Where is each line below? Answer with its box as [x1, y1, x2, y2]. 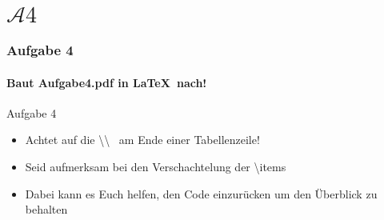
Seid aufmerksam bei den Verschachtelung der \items [25, 158, 286, 175]
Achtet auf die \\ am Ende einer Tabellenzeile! [25, 131, 260, 148]
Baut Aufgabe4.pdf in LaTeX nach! [6, 74, 207, 90]
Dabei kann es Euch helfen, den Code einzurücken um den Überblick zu [25, 185, 378, 202]
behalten [25, 201, 68, 218]
